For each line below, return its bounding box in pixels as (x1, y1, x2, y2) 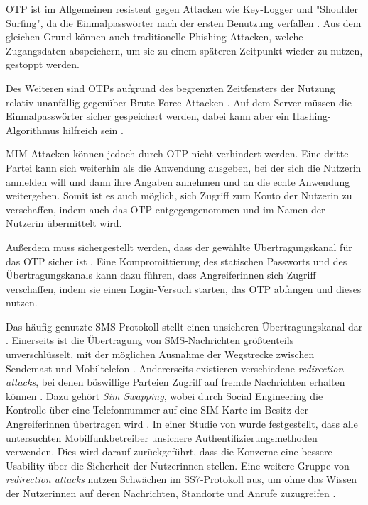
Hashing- (292, 109, 331, 123)
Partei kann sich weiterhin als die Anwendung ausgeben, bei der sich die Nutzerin (6, 160, 362, 174)
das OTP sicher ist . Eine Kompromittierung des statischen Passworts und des (6, 253, 347, 268)
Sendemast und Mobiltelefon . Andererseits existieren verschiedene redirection (6, 360, 344, 375)
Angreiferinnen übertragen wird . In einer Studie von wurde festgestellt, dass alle (6, 416, 358, 431)
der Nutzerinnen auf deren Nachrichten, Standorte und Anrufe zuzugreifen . (6, 486, 336, 500)
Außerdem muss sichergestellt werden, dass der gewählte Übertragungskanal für (6, 239, 352, 254)
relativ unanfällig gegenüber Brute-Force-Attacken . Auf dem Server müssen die (6, 94, 352, 109)
